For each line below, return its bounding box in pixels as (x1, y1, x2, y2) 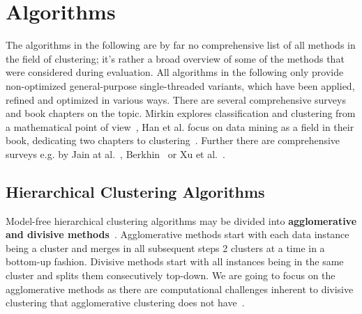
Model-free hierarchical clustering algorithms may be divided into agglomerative (6, 213, 357, 228)
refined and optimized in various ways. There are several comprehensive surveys (6, 92, 346, 107)
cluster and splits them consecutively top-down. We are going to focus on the (6, 268, 335, 283)
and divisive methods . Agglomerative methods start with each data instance (6, 227, 349, 242)
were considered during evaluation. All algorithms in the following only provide (6, 65, 344, 79)
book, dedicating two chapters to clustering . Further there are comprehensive (6, 133, 340, 148)
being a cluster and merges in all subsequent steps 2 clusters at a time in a (6, 240, 325, 255)
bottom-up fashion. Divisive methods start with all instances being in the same (6, 254, 344, 269)
